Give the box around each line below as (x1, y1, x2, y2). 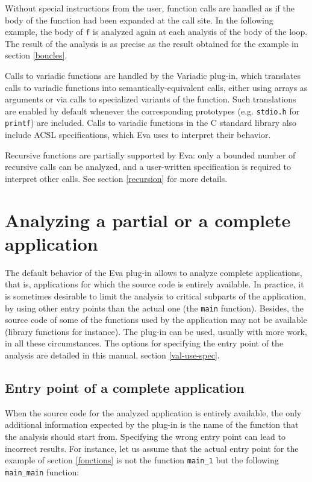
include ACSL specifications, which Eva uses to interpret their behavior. (5, 128, 271, 141)
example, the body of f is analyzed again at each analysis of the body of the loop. (5, 25, 308, 38)
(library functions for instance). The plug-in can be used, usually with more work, (5, 325, 307, 337)
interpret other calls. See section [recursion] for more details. (5, 172, 228, 184)
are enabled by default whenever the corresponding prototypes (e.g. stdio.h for (5, 104, 300, 117)
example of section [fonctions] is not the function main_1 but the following (5, 454, 279, 466)
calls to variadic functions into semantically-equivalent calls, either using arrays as (5, 81, 308, 93)
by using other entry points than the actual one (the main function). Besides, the (5, 301, 304, 314)
